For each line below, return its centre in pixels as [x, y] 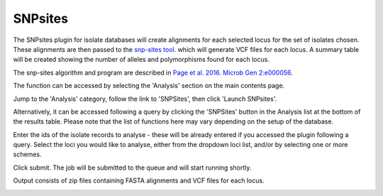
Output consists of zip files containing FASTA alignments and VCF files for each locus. [139, 180]
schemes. [27, 154]
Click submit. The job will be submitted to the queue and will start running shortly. [132, 168]
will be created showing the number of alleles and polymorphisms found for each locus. [141, 60]
